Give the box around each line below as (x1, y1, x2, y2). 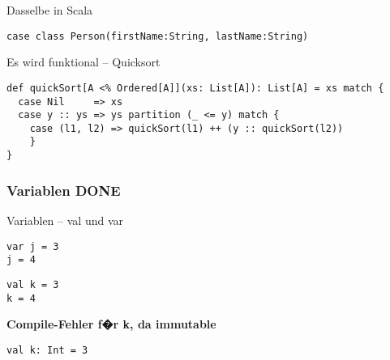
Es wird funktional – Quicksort (6, 53, 161, 70)
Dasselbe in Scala (6, 2, 93, 18)
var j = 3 (6, 240, 59, 252)
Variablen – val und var (6, 212, 123, 228)
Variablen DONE (6, 180, 121, 200)
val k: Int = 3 (6, 344, 88, 356)
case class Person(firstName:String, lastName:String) (6, 30, 309, 42)
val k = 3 (6, 278, 59, 290)
